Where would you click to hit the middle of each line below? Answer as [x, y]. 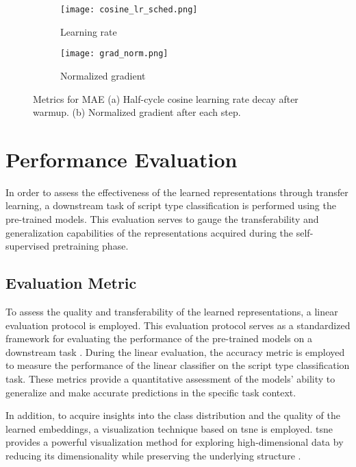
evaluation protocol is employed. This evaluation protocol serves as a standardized [178, 325]
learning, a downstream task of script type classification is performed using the [171, 205]
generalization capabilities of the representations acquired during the [150, 232]
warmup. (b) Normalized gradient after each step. [137, 112]
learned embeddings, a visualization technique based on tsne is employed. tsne [169, 428]
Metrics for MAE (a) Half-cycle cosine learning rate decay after [166, 98]
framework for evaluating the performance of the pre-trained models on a [159, 338]
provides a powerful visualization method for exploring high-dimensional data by [175, 442]
